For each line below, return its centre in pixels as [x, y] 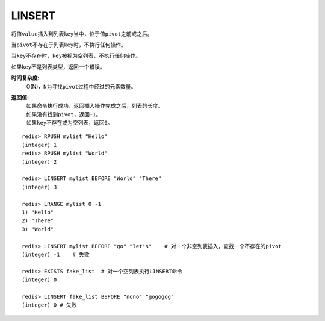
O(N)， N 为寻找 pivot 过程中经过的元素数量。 [81, 86]
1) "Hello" [38, 212]
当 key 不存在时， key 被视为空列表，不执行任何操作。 [76, 56]
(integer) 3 [39, 187]
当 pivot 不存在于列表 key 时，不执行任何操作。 [69, 45]
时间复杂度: [25, 78]
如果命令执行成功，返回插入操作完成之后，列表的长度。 [95, 106]
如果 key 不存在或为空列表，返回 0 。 [70, 123]
